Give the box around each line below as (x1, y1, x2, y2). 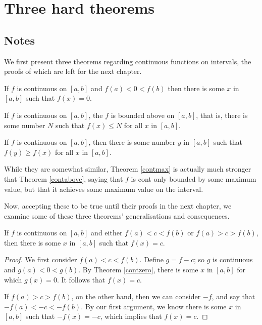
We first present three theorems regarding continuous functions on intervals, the (4, 56, 251, 66)
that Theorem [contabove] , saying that (4, 173, 123, 184)
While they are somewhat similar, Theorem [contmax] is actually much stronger (4, 164, 251, 174)
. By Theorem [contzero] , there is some (78, 264, 198, 275)
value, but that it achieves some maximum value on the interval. (4, 183, 203, 194)
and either (91, 227, 123, 238)
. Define (139, 254, 164, 265)
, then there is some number (88, 137, 176, 147)
